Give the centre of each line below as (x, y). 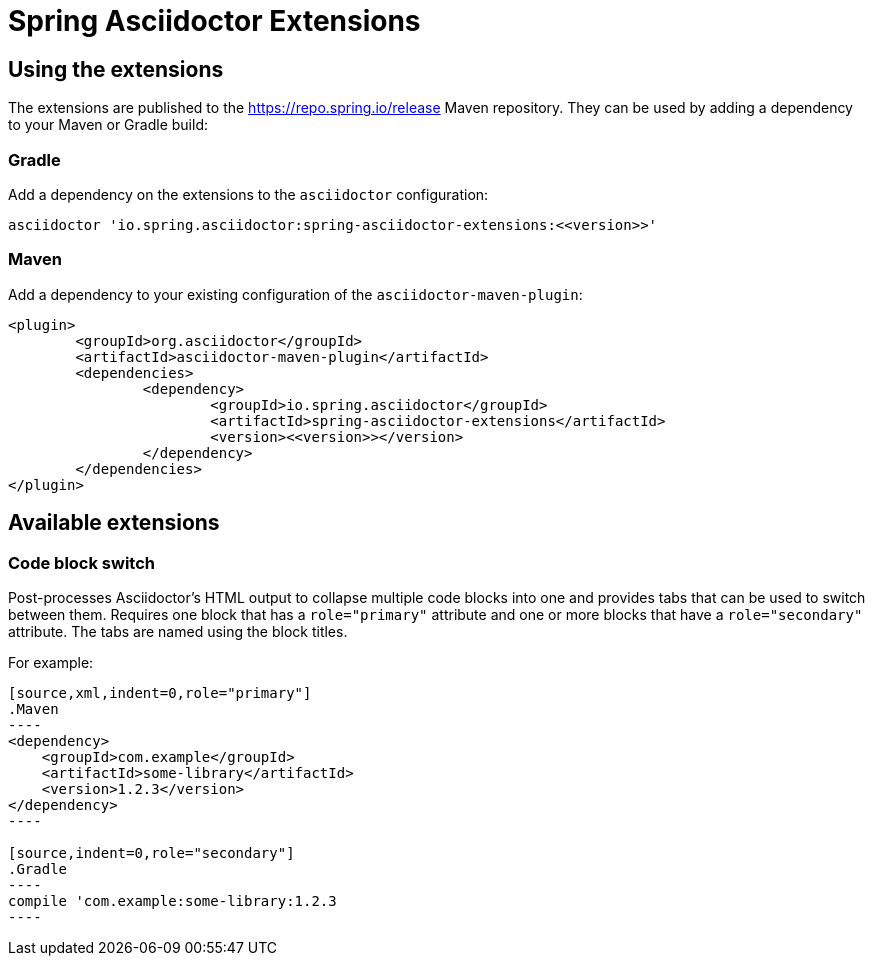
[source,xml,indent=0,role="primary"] (160, 692)
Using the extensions (116, 69)
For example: (51, 662)
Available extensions (114, 523)
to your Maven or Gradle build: (108, 125)
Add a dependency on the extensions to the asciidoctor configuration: (248, 194)
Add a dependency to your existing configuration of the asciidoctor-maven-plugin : (295, 294)
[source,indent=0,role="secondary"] (151, 852)
